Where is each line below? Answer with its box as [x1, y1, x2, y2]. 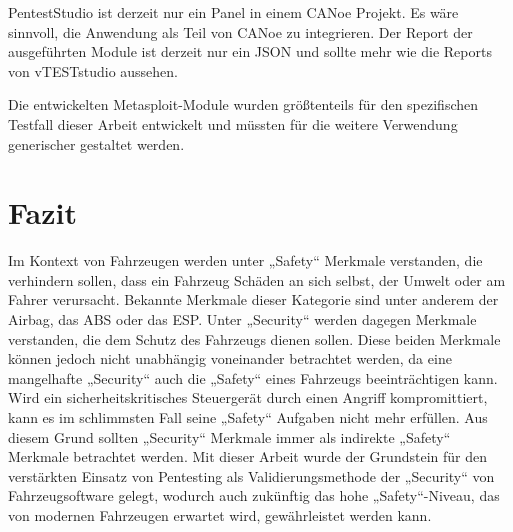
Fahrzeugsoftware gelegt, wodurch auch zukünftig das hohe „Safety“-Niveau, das [8, 485, 500, 506]
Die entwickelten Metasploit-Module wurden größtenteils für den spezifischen [8, 94, 479, 115]
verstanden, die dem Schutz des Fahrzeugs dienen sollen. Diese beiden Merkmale [8, 328, 501, 349]
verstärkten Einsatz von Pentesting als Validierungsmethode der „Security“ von [8, 465, 495, 486]
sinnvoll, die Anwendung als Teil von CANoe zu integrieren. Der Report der [8, 21, 473, 42]
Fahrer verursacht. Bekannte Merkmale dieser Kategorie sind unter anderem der [8, 289, 499, 310]
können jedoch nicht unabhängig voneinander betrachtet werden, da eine [8, 348, 452, 369]
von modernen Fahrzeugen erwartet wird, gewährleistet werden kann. [8, 505, 432, 525]
